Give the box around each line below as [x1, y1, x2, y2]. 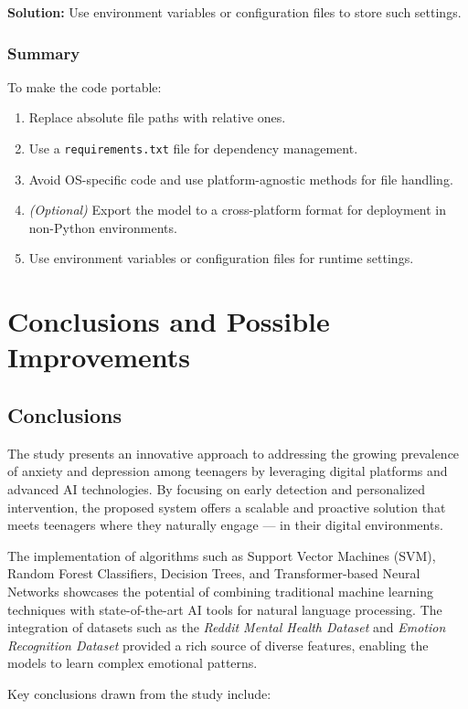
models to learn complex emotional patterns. [7, 653, 258, 672]
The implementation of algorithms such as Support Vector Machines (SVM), [7, 545, 436, 565]
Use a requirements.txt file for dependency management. [28, 139, 358, 157]
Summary [7, 41, 80, 64]
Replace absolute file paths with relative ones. [28, 108, 286, 127]
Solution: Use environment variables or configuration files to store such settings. [7, 3, 462, 21]
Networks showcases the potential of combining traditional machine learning [7, 581, 433, 600]
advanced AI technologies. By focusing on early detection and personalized [7, 479, 426, 498]
